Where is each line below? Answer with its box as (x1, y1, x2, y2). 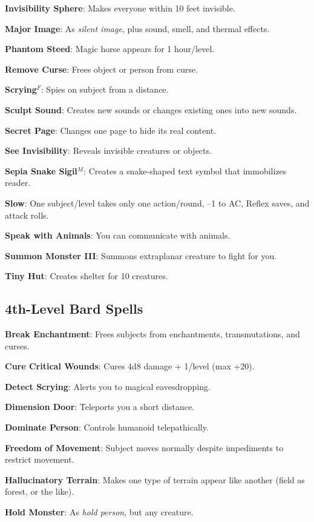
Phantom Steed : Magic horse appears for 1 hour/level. (5, 42, 215, 55)
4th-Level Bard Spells (5, 299, 143, 318)
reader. (5, 176, 31, 189)
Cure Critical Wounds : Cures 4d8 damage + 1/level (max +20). (5, 360, 255, 372)
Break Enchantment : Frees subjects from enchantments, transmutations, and (5, 328, 300, 340)
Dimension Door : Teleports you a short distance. (5, 400, 195, 413)
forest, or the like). (5, 485, 74, 498)
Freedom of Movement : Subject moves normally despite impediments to (5, 441, 284, 454)
